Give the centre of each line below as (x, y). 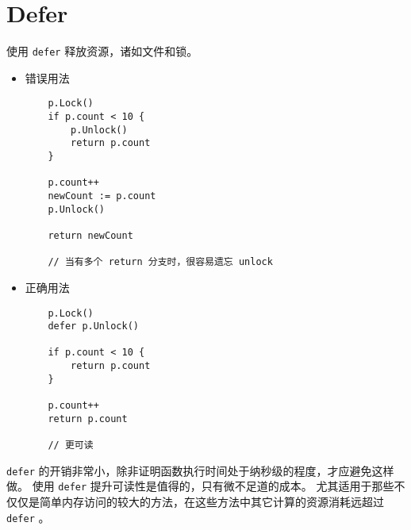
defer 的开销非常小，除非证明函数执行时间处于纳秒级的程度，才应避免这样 (200, 470)
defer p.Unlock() (93, 326)
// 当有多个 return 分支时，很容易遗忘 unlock (160, 262)
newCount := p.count (102, 196)
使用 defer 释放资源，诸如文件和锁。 (102, 51)
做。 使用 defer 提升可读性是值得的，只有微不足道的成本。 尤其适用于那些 (200, 486)
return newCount (90, 235)
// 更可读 (71, 446)
